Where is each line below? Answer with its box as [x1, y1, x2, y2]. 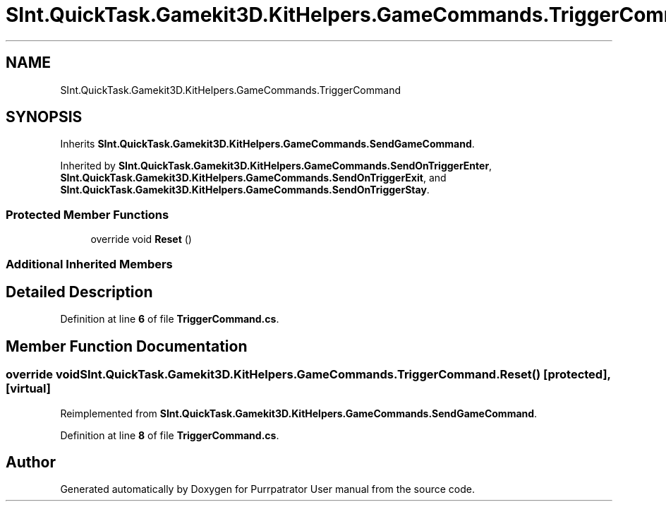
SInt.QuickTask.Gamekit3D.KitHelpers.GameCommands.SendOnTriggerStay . [60, 184, 430, 196]
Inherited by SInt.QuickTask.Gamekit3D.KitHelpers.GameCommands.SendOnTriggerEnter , [60, 160, 492, 172]
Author [6, 453, 56, 472]
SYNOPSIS [6, 108, 83, 126]
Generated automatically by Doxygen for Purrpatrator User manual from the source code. [60, 483, 475, 496]
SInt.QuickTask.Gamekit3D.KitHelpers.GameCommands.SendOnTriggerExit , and [60, 172, 447, 184]
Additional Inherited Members [6, 256, 173, 271]
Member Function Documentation [6, 337, 248, 355]
